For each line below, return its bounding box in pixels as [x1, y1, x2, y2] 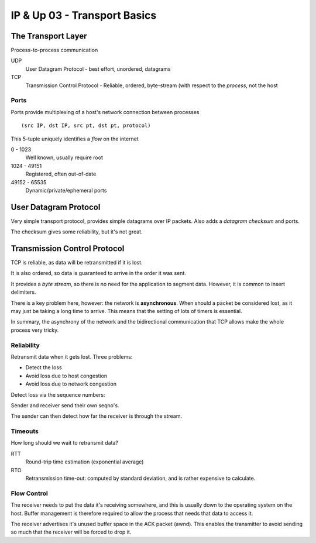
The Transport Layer [11, 31, 87, 41]
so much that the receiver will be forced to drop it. [11, 528, 132, 535]
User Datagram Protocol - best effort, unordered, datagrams [25, 65, 171, 73]
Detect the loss [25, 364, 62, 371]
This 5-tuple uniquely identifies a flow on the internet [11, 135, 139, 142]
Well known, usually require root [25, 154, 104, 161]
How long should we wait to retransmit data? [11, 439, 118, 446]
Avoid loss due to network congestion [25, 380, 117, 387]
